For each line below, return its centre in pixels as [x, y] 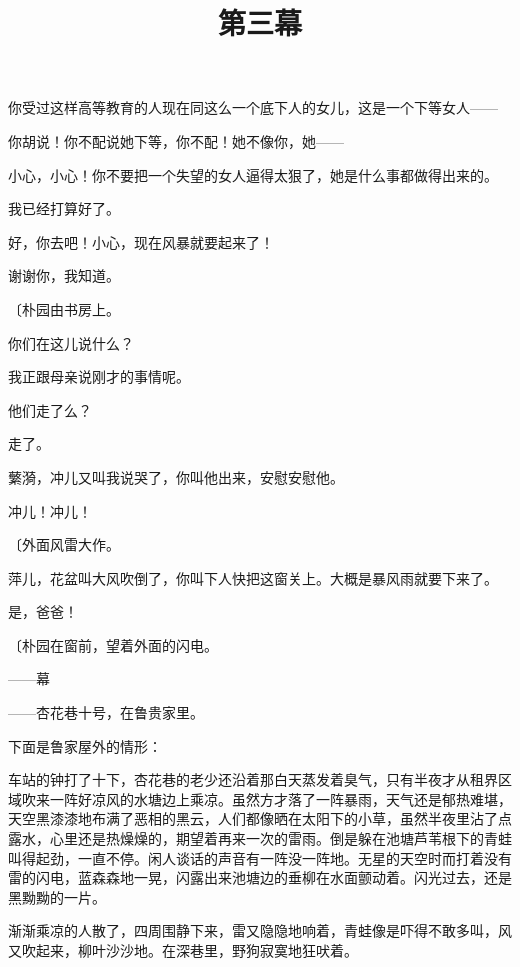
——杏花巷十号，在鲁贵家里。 [106, 712]
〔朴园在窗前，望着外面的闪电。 [113, 644]
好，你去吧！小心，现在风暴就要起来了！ [141, 241]
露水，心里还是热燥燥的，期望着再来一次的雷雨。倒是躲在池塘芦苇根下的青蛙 [260, 838]
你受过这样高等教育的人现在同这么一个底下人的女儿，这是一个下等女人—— [253, 107]
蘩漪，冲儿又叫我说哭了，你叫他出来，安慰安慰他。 [176, 476]
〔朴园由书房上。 [64, 308]
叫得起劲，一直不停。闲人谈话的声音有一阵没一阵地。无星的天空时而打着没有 [260, 857]
